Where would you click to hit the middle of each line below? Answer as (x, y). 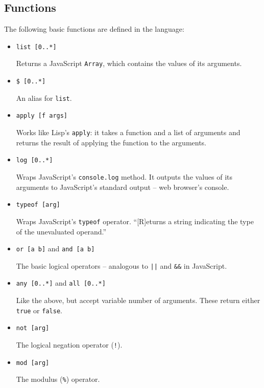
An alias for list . (44, 98)
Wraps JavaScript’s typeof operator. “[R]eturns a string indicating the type (135, 221)
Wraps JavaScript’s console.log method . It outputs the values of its (124, 176)
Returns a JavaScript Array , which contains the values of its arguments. (129, 63)
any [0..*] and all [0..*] (61, 283)
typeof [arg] (38, 205)
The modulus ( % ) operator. (58, 379)
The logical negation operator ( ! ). (69, 345)
